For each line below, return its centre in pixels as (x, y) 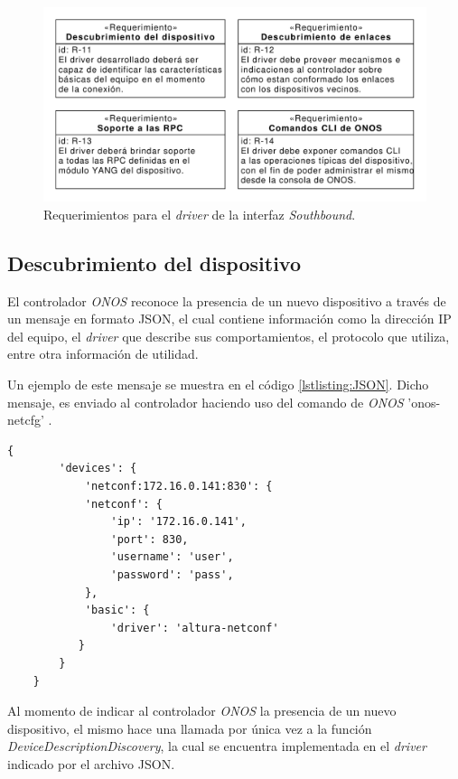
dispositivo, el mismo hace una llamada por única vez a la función (190, 728)
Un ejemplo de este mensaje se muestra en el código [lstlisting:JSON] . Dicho (218, 385)
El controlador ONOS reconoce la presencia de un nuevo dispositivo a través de (227, 300)
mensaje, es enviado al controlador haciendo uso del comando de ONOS (206, 402)
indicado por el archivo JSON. (91, 763)
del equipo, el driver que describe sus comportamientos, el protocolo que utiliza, (229, 336)
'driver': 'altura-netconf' (195, 628)
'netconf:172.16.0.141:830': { (178, 487)
